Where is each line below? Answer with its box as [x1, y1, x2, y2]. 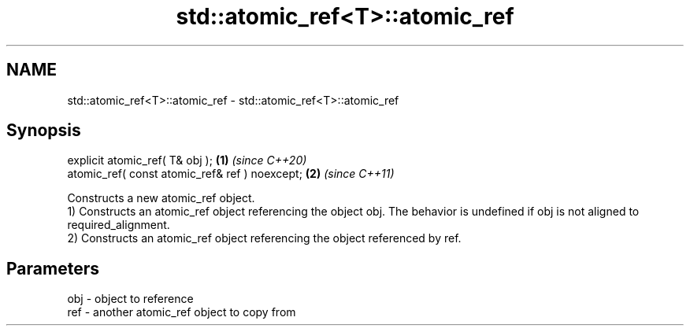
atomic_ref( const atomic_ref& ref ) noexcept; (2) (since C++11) [67, 167, 395, 181]
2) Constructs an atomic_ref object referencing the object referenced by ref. [67, 231, 462, 245]
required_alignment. [67, 218, 170, 232]
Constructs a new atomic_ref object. [67, 191, 255, 205]
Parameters [6, 258, 99, 279]
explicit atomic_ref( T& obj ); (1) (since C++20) [67, 153, 307, 168]
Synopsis [6, 120, 81, 141]
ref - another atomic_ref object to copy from [67, 305, 296, 319]
